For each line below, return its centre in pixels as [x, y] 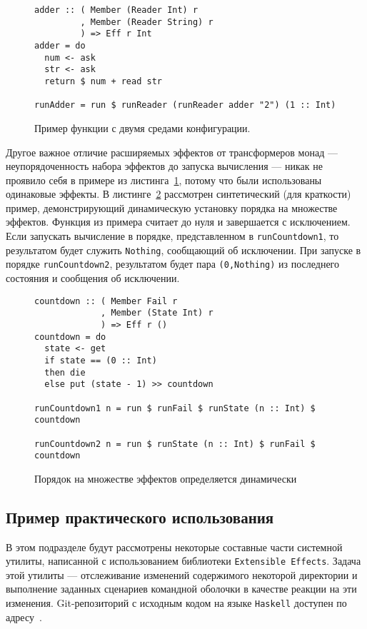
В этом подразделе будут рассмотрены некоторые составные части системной [174, 547]
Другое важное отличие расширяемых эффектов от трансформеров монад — [172, 152]
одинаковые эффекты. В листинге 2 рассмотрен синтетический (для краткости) [179, 194]
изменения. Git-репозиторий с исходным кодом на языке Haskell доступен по [176, 603]
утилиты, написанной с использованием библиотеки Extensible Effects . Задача [183, 561]
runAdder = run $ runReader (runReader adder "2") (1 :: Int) [185, 105]
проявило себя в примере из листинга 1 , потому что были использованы [164, 180]
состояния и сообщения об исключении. [93, 278]
